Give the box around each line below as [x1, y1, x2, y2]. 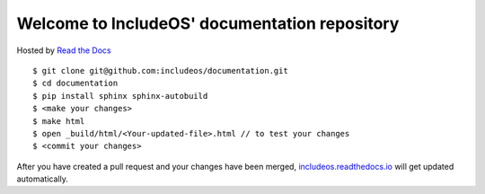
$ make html [32, 116, 85, 126]
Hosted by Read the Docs [16, 45, 111, 56]
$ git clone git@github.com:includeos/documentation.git [32, 66, 289, 75]
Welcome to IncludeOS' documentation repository [16, 13, 400, 33]
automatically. [16, 173, 69, 184]
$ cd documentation [32, 78, 119, 89]
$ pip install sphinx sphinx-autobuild [32, 91, 208, 101]
